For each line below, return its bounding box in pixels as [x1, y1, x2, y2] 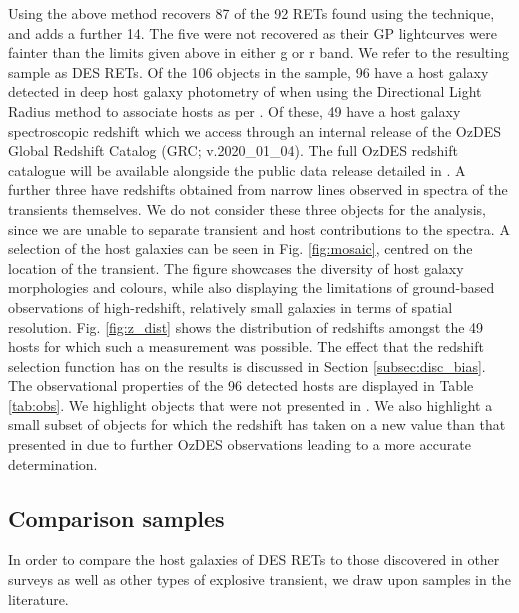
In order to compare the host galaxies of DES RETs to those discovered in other [8, 549, 500, 570]
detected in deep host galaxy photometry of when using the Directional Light [8, 81, 482, 102]
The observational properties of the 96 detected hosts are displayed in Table [8, 375, 474, 396]
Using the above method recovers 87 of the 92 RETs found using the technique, [8, 3, 495, 23]
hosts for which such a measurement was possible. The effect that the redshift [8, 336, 484, 357]
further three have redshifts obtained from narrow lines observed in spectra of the [8, 179, 508, 200]
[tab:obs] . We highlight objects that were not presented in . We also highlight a [8, 394, 493, 415]
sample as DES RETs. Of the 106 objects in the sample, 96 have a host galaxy [8, 61, 489, 82]
